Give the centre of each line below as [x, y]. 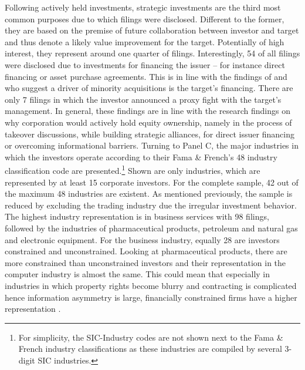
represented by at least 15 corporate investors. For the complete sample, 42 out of [152, 182]
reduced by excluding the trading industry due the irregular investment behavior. [151, 205]
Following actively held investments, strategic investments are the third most [143, 7]
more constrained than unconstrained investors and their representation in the [145, 262]
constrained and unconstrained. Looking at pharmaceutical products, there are [146, 251]
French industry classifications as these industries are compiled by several [150, 349]
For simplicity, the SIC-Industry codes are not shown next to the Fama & [151, 337]
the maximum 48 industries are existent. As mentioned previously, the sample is [149, 194]
